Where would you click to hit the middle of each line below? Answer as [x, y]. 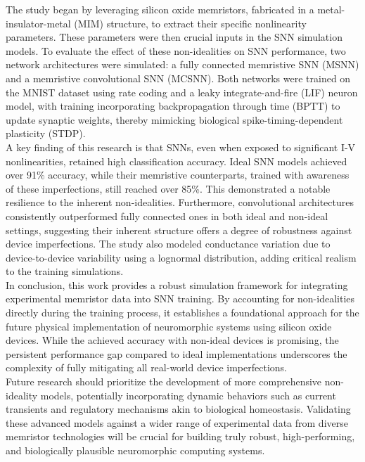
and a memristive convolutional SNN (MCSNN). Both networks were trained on [178, 78]
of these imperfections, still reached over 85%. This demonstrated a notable [168, 188]
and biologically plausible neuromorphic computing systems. [135, 450]
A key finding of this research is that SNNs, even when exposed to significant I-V [181, 147]
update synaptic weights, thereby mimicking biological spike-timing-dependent [174, 119]
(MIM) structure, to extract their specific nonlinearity [190, 23]
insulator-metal [38, 23]
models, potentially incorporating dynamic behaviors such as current [188, 395]
